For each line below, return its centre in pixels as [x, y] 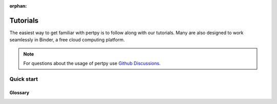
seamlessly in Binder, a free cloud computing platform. [67, 40]
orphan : [18, 6]
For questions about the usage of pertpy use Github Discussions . [92, 63]
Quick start [24, 79]
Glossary [19, 92]
